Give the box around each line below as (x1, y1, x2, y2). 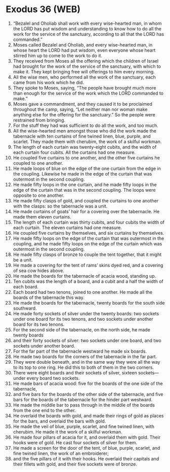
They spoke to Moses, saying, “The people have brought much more (13, 84, 156, 91)
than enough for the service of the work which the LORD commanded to (13, 90, 164, 96)
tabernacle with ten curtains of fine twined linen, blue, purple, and (13, 133, 151, 139)
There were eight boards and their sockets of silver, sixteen (13, 369, 137, 375)
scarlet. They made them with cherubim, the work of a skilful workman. (13, 138, 162, 145)
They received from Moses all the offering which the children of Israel (13, 58, 159, 64)
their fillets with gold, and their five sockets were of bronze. (13, 461, 137, 467)
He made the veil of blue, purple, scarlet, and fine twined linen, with (13, 423, 155, 430)
